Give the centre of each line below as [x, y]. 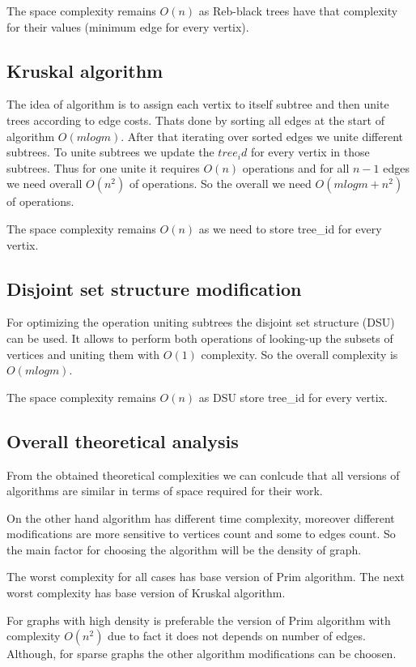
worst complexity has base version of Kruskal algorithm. [146, 593]
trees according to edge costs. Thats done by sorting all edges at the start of [195, 120]
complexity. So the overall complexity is [299, 354]
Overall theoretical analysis [123, 440]
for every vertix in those [310, 152]
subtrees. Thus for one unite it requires [103, 167]
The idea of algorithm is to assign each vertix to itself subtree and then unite [198, 104]
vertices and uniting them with [83, 354]
